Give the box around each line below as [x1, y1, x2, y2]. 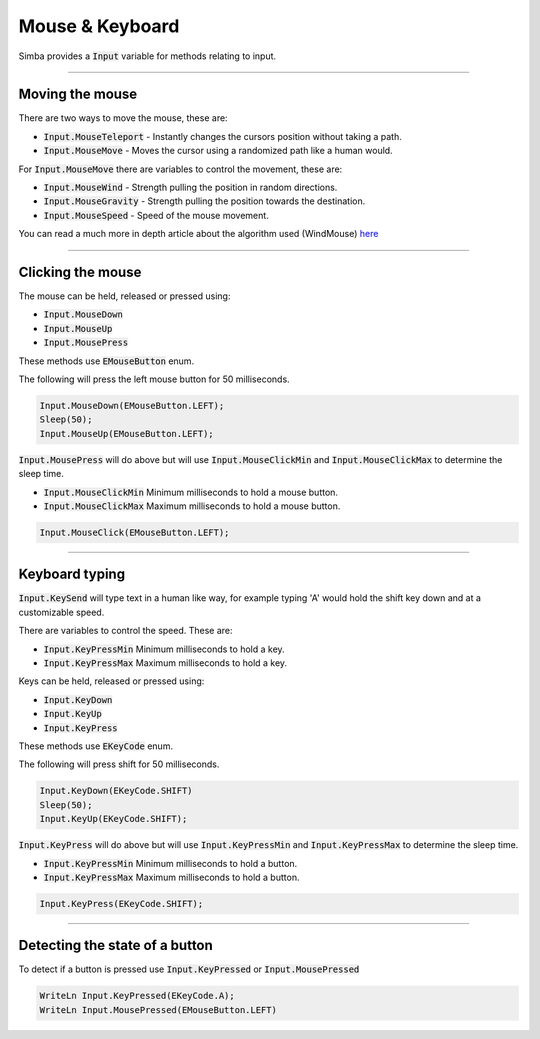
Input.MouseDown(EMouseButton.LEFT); [39, 400, 225, 412]
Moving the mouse [18, 86, 138, 103]
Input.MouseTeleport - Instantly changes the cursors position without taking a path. [43, 130, 402, 142]
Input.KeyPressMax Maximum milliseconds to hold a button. [43, 871, 300, 883]
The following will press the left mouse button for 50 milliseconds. [18, 373, 290, 385]
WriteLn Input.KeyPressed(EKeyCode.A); [39, 990, 235, 1002]
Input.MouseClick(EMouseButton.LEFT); [39, 526, 230, 538]
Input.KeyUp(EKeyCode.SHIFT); [39, 813, 188, 825]
